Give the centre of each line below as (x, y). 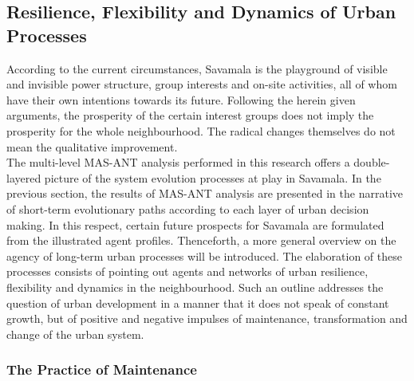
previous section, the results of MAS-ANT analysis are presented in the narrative (205, 193)
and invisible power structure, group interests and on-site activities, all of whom (202, 84)
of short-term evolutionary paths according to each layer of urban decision (188, 208)
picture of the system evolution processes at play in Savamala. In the (213, 177)
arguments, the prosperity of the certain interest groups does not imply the (190, 115)
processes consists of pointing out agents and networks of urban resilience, (187, 271)
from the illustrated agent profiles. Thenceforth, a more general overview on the (201, 240)
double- (372, 162)
